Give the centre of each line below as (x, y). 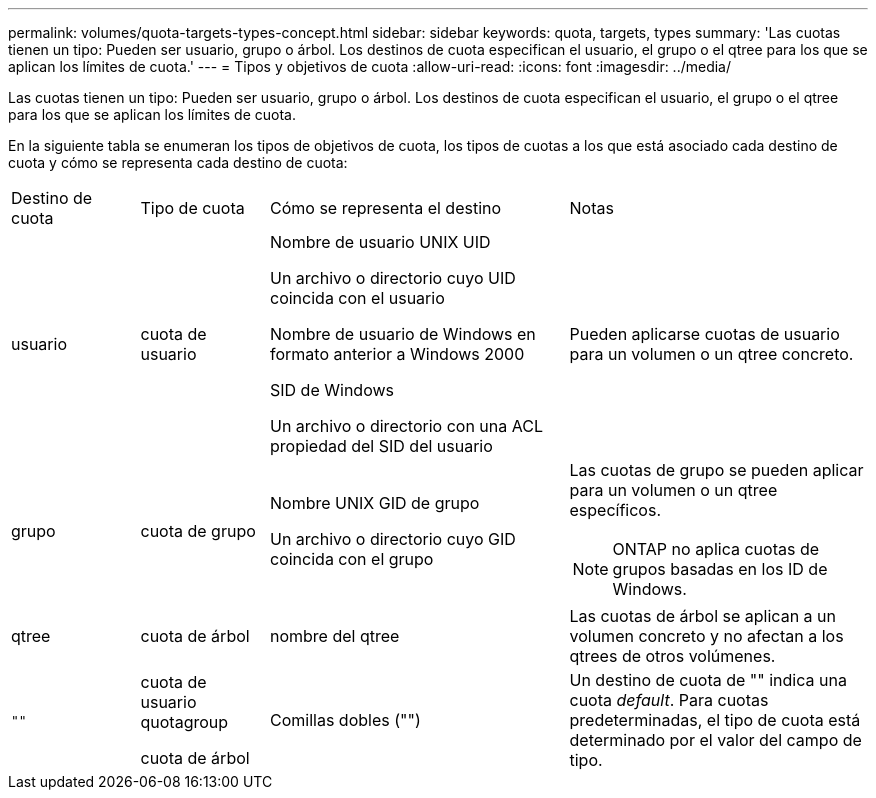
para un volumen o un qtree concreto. (711, 354)
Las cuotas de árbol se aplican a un (702, 616)
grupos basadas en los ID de (720, 569)
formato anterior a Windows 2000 (397, 354)
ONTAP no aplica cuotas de (715, 549)
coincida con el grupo (352, 559)
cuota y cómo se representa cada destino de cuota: (178, 162)
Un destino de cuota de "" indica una (708, 680)
